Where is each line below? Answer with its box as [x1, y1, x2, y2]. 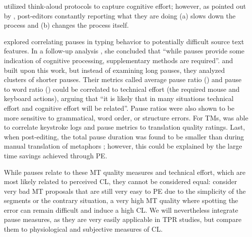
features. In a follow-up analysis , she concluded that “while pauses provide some [4, 46, 245, 56]
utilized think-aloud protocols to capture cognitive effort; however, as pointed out [4, 1, 246, 11]
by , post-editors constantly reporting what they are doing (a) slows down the [4, 10, 235, 20]
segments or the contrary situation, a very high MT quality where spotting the [4, 195, 238, 205]
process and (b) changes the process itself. [4, 20, 129, 30]
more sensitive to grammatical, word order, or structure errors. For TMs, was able [4, 112, 249, 122]
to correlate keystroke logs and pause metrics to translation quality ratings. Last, [4, 122, 245, 132]
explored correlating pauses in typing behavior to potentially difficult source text [4, 36, 244, 46]
